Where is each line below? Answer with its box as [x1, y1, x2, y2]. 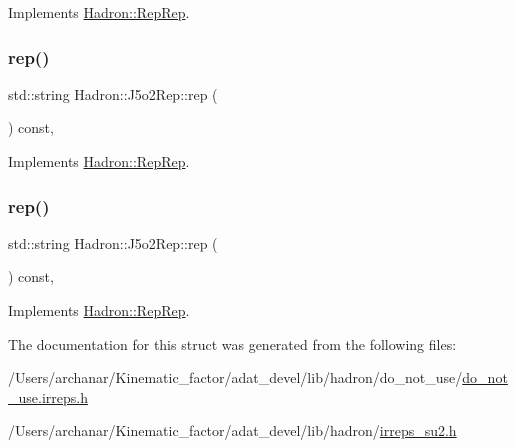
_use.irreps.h [8, 386, 88, 407]
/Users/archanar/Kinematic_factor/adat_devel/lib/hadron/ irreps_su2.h [8, 420, 457, 441]
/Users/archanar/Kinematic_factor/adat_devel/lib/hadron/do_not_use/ [8, 367, 463, 388]
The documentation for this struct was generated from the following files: [8, 333, 457, 354]
